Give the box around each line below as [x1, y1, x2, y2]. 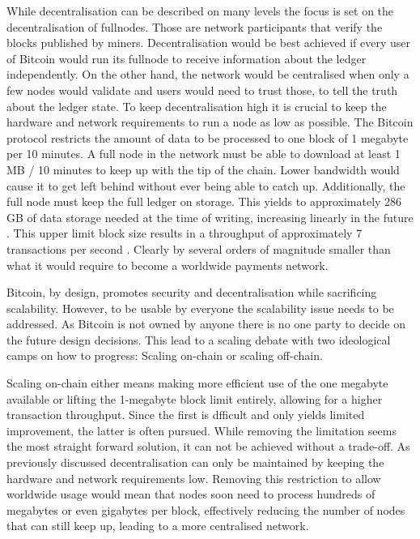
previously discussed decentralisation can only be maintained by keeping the [6, 454, 384, 471]
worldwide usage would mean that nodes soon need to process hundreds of [6, 486, 375, 503]
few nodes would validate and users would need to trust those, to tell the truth [6, 81, 398, 98]
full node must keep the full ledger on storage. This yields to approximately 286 [6, 193, 402, 210]
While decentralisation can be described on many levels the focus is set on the [6, 2, 394, 19]
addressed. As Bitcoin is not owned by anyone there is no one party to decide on [6, 315, 405, 332]
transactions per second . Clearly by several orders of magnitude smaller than [6, 240, 391, 257]
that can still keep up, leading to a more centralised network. [6, 517, 309, 534]
